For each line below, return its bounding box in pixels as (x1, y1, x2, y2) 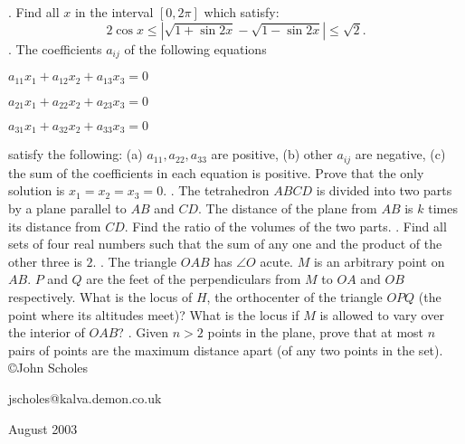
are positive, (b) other (211, 145, 333, 164)
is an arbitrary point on (313, 251, 445, 270)
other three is (8, 251, 82, 270)
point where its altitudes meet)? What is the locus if (8, 305, 299, 324)
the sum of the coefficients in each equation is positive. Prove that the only (8, 163, 424, 182)
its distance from (8, 216, 101, 235)
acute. (260, 251, 294, 270)
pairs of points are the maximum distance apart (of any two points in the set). (8, 340, 443, 359)
